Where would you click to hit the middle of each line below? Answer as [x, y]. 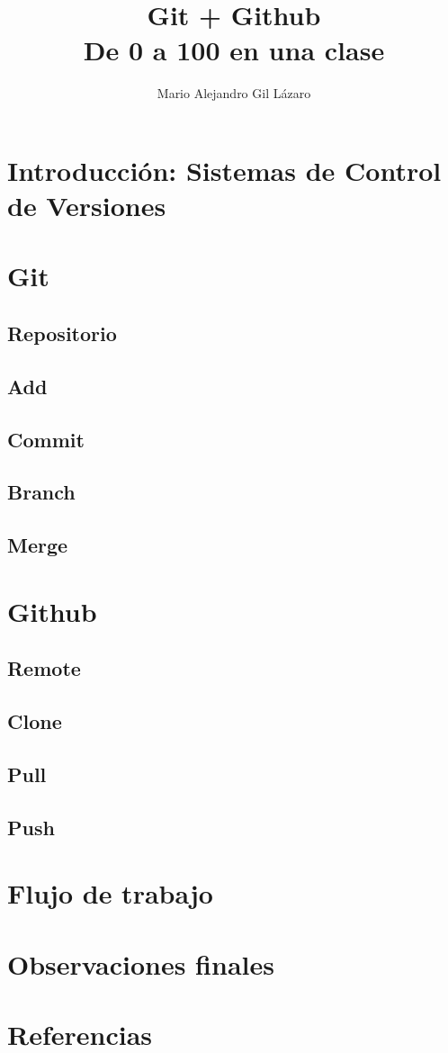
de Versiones [87, 206]
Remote [44, 668]
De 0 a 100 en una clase [234, 50]
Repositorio [62, 333]
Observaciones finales [141, 963]
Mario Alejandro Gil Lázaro [234, 93]
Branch [41, 492]
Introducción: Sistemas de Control [224, 170]
